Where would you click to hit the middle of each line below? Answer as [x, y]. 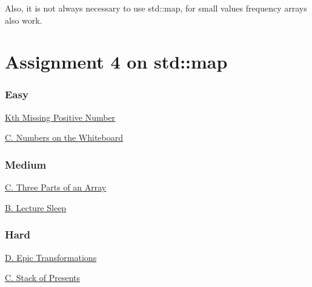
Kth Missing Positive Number [60, 117]
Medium [26, 164]
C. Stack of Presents [43, 278]
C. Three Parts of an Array [56, 187]
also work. [24, 20]
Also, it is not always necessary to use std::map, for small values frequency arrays [156, 8]
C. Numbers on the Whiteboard [64, 137]
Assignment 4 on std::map [116, 62]
